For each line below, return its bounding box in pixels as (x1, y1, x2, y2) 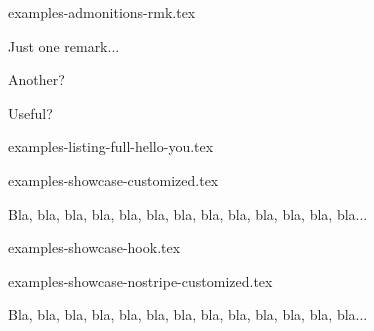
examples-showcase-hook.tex (8, 237, 181, 258)
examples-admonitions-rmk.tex (8, 2, 196, 22)
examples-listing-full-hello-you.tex (8, 136, 214, 157)
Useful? (8, 102, 53, 123)
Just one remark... (8, 35, 120, 56)
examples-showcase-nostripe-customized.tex (8, 270, 273, 291)
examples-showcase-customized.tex (8, 169, 219, 190)
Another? (8, 69, 65, 90)
